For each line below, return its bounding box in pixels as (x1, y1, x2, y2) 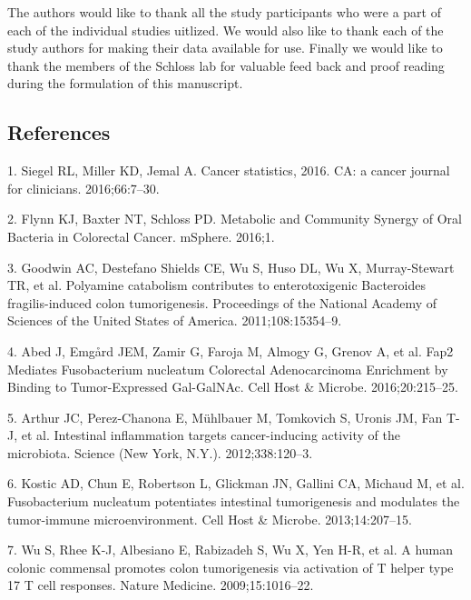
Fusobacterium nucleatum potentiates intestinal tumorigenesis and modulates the (7, 492, 460, 511)
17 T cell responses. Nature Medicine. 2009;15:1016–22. (7, 575, 314, 595)
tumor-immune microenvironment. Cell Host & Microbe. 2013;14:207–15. (7, 509, 412, 528)
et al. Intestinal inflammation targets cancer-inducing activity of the (21, 425, 400, 445)
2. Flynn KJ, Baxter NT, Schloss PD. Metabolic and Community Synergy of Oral (7, 209, 463, 228)
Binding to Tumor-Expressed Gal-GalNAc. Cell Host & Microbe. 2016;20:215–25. (7, 377, 458, 396)
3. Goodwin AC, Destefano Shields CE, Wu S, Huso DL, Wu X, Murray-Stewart (7, 257, 455, 276)
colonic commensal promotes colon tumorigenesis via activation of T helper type (7, 557, 454, 576)
